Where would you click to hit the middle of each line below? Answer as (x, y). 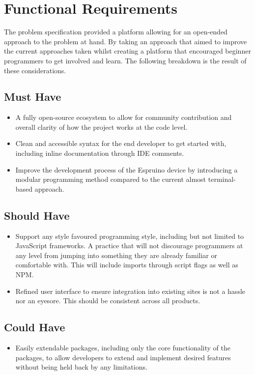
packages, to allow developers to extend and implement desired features (123, 357)
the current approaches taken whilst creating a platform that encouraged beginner (127, 51)
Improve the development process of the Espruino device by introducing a (127, 169)
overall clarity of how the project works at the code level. (101, 127)
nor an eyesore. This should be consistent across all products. (108, 301)
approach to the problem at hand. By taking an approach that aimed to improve (126, 41)
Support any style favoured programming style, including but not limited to (130, 236)
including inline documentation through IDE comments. (100, 153)
